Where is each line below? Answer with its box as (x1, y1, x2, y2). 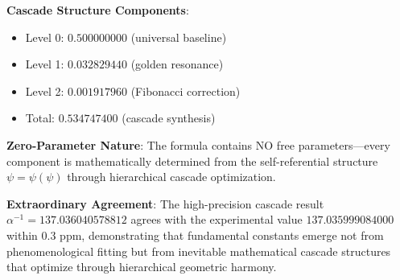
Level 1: (25, 56, 64, 72)
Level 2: (25, 82, 64, 99)
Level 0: (25, 28, 64, 45)
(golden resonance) (130, 56, 224, 72)
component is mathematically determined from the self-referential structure (6, 152, 378, 169)
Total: (25, 109, 55, 126)
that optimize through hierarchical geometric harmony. (6, 258, 277, 275)
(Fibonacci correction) (130, 82, 241, 99)
